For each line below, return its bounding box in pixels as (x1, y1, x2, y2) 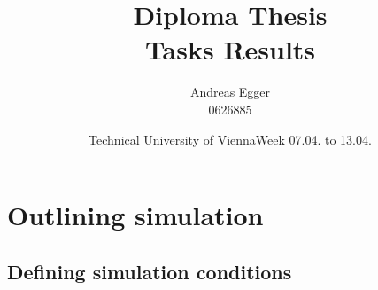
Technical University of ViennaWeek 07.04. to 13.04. (89, 129, 372, 148)
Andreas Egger (189, 82, 271, 101)
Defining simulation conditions (7, 257, 292, 285)
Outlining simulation (7, 197, 264, 233)
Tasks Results (144, 31, 316, 67)
